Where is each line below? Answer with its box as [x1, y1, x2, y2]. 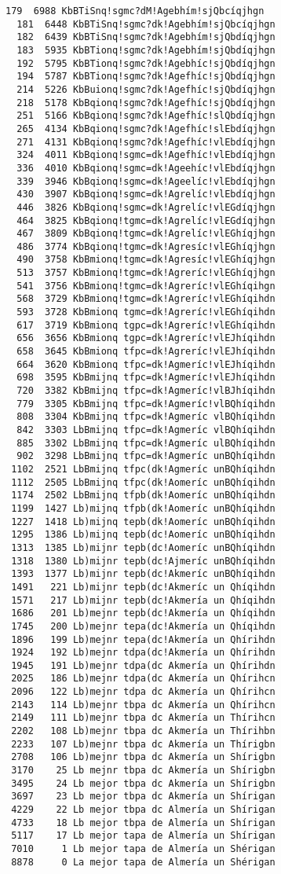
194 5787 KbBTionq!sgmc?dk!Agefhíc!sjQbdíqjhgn [16, 71, 276, 83]
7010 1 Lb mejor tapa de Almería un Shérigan [11, 843, 276, 854]
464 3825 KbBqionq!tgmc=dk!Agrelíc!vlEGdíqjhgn [16, 215, 276, 226]
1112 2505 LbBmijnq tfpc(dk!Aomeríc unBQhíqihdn [11, 476, 276, 488]
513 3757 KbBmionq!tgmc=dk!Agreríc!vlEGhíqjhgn [16, 267, 276, 279]
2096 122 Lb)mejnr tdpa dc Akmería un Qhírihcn [11, 686, 276, 698]
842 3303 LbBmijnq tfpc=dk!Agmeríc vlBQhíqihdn [16, 424, 276, 435]
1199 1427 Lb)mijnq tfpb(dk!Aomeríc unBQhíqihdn [11, 502, 276, 514]
